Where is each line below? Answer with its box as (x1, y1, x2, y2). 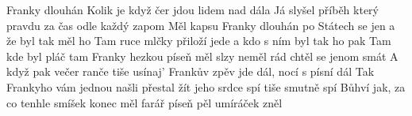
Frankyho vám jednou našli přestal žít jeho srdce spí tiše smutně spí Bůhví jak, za (6, 78, 406, 95)
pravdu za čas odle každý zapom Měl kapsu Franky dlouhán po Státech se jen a (6, 17, 395, 33)
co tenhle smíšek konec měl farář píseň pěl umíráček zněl (6, 94, 283, 110)
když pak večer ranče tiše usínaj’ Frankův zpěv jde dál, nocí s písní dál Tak (6, 63, 375, 80)
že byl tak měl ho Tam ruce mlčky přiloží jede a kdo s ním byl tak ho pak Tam (6, 32, 391, 49)
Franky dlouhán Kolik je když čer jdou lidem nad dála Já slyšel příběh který (6, 2, 379, 17)
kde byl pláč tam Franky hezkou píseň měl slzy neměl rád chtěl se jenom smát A (6, 47, 399, 64)
